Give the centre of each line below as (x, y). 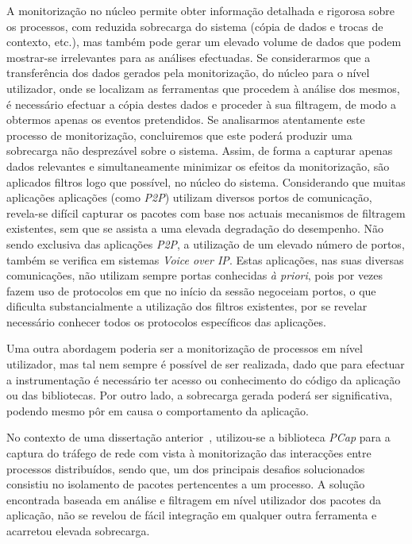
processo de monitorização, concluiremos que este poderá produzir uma (179, 135)
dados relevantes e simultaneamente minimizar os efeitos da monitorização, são (198, 166)
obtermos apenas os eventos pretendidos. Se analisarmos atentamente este (186, 120)
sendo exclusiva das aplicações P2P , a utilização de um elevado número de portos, (206, 243)
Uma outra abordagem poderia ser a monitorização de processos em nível (185, 348)
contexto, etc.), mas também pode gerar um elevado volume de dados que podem (204, 42)
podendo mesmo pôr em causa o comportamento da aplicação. (158, 410)
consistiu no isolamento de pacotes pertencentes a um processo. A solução (186, 484)
